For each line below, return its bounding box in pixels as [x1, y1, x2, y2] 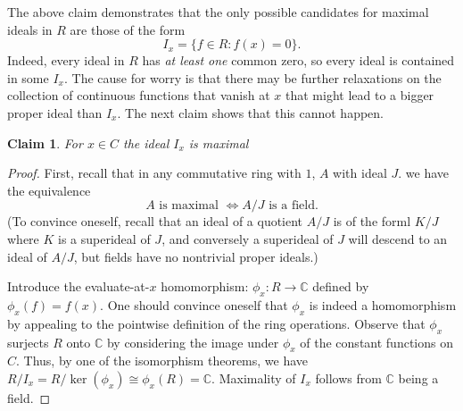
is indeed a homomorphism [309, 295, 457, 314]
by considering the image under [106, 332, 279, 351]
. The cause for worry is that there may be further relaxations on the [63, 68, 442, 87]
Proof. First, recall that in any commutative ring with [7, 164, 302, 182]
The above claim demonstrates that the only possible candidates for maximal [7, 3, 429, 21]
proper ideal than [7, 103, 103, 122]
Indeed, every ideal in [7, 51, 125, 70]
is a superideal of [58, 229, 151, 247]
